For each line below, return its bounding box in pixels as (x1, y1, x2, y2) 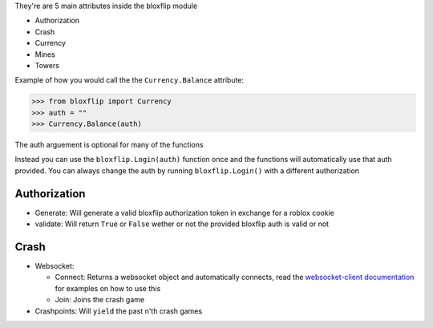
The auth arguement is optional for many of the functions (14, 140, 204, 150)
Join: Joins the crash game (55, 295, 144, 305)
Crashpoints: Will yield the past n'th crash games (34, 306, 203, 316)
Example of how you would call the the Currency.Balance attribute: (14, 75, 245, 85)
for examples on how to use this (55, 283, 161, 293)
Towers (34, 60, 60, 70)
